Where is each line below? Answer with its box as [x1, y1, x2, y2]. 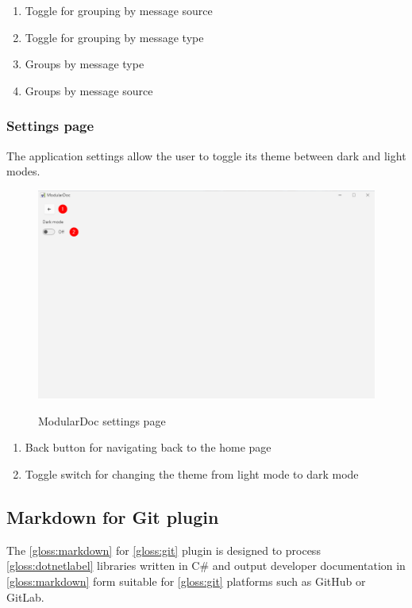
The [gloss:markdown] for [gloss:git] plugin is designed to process [6, 541, 321, 558]
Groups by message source [25, 82, 153, 98]
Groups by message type [25, 56, 144, 72]
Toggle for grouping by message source [25, 2, 213, 18]
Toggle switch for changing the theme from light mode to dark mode [25, 466, 359, 483]
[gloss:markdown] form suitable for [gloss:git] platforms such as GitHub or [6, 573, 366, 590]
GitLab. [6, 588, 44, 605]
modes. [6, 163, 40, 179]
